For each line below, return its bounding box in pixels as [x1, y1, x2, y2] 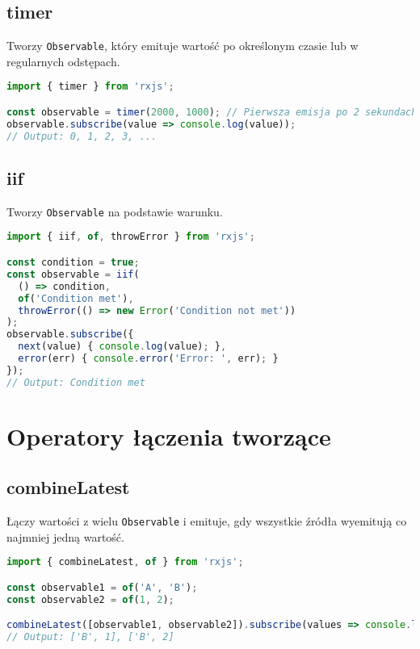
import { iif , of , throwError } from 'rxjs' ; [6, 231, 255, 243]
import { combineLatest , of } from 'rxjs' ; [6, 556, 244, 568]
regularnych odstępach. [6, 52, 120, 69]
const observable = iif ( [6, 268, 140, 280]
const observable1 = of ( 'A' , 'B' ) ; [6, 581, 198, 593]
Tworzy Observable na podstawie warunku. [6, 203, 223, 220]
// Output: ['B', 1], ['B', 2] [6, 631, 174, 643]
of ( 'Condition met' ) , [18, 292, 134, 304]
